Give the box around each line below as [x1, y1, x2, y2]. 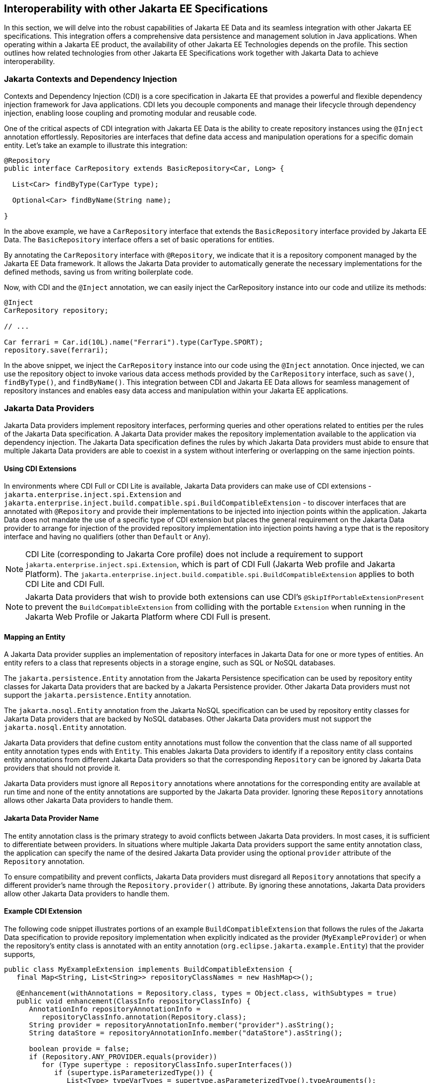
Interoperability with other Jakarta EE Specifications [4, 2, 268, 15]
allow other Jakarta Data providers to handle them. [4, 889, 170, 898]
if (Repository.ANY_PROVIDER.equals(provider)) [29, 1052, 217, 1061]
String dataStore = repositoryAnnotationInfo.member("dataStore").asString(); [29, 1028, 343, 1037]
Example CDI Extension [4, 907, 82, 916]
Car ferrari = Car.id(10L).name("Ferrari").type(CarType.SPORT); [4, 338, 263, 347]
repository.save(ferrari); [4, 346, 109, 355]
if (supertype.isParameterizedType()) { [54, 1068, 213, 1077]
